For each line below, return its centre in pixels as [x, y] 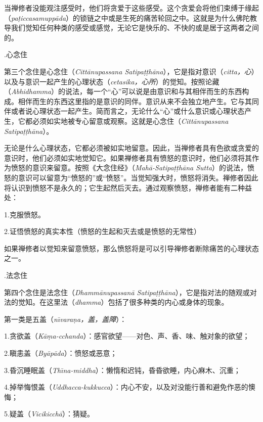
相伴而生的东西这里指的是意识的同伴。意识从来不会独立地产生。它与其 [135, 101]
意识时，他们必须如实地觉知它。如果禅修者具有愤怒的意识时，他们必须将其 [128, 157]
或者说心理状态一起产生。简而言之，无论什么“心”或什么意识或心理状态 [128, 111]
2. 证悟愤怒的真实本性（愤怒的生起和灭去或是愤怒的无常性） [102, 231]
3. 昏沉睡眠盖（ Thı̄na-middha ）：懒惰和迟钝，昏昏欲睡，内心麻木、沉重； [122, 370]
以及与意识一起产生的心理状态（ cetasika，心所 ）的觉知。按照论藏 [112, 81]
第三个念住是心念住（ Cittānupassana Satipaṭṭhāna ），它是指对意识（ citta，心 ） [131, 71]
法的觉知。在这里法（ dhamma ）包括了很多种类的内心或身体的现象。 [116, 302]
